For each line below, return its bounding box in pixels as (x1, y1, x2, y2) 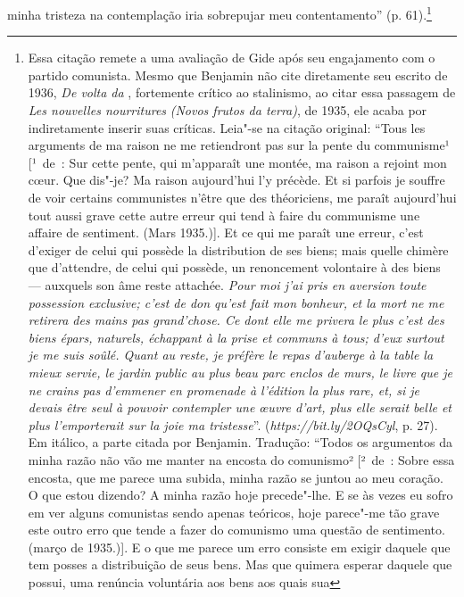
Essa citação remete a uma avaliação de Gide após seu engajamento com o (28, 48, 435, 67)
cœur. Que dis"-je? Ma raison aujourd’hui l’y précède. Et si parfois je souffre (28, 170, 445, 189)
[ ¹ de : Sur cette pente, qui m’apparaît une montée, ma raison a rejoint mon (28, 153, 447, 171)
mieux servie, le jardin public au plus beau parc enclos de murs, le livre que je (28, 362, 452, 381)
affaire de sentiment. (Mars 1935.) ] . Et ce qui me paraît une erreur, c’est (28, 223, 424, 242)
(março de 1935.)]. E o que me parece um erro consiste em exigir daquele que (28, 537, 451, 556)
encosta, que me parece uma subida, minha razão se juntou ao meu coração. (28, 468, 443, 486)
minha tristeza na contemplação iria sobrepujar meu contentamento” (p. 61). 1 (7, 3, 432, 23)
